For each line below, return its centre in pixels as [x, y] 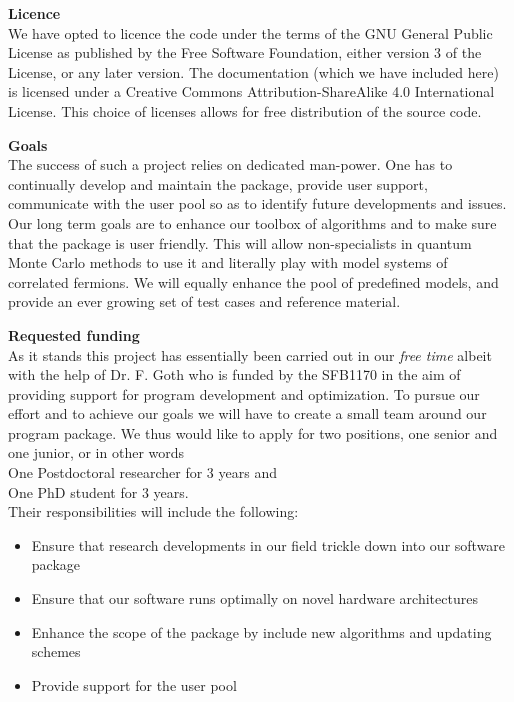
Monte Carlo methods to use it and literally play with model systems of [228, 262]
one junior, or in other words [96, 452]
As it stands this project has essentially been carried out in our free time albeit [250, 354]
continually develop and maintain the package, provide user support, [218, 183]
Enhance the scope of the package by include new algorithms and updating [261, 631]
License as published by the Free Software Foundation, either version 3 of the [245, 52]
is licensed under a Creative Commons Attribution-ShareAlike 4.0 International [251, 91]
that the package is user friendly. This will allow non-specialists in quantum [240, 242]
